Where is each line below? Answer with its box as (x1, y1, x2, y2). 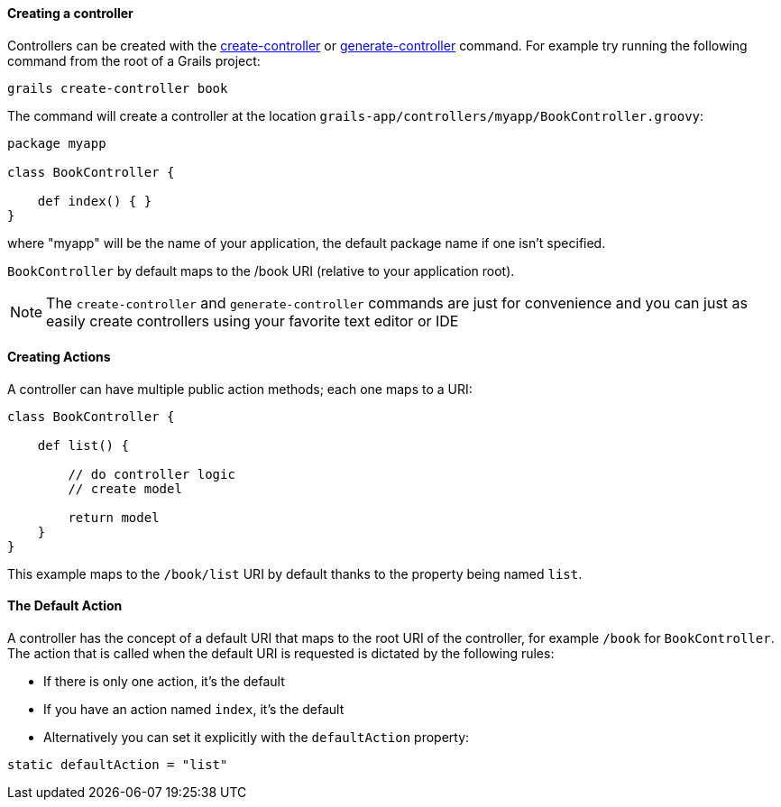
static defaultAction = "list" (7, 757, 228, 773)
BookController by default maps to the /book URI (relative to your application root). (7, 262, 515, 279)
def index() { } (37, 193, 152, 208)
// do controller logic (68, 466, 235, 481)
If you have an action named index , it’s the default (43, 702, 345, 718)
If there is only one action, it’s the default (43, 674, 285, 690)
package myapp (7, 135, 106, 151)
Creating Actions (7, 349, 111, 365)
